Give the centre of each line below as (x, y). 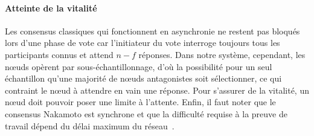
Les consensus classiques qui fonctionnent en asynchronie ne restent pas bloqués (152, 31)
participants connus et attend (59, 54)
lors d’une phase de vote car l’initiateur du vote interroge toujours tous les (143, 43)
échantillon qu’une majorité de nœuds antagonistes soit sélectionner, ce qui (143, 78)
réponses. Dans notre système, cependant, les (222, 54)
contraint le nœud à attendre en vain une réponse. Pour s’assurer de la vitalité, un (157, 90)
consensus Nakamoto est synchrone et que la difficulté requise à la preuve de (146, 113)
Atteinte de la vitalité (51, 8)
